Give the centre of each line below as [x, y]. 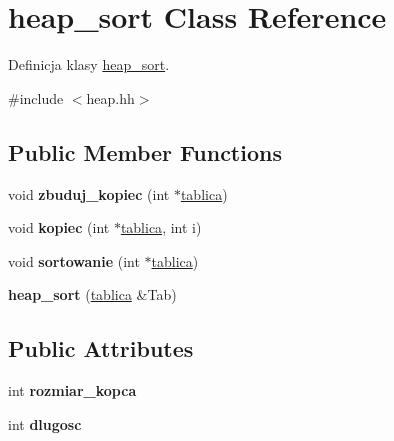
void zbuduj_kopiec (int [89, 193]
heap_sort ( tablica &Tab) [92, 294]
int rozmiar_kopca [72, 390]
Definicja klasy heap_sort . [89, 64]
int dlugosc [45, 423]
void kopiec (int [59, 227]
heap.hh [110, 97]
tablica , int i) [161, 227]
